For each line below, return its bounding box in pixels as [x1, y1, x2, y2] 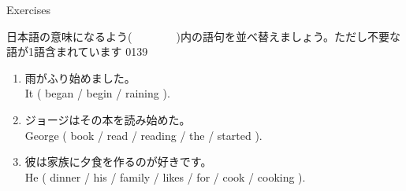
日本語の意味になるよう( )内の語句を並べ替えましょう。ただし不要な [6, 28, 401, 44]
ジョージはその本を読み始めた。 [24, 111, 191, 127]
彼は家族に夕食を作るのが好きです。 [24, 153, 212, 170]
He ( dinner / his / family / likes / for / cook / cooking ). [24, 168, 306, 185]
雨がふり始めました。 [24, 69, 136, 86]
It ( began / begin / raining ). [24, 85, 170, 101]
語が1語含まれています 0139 [6, 43, 148, 60]
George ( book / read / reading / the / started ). [24, 127, 263, 143]
